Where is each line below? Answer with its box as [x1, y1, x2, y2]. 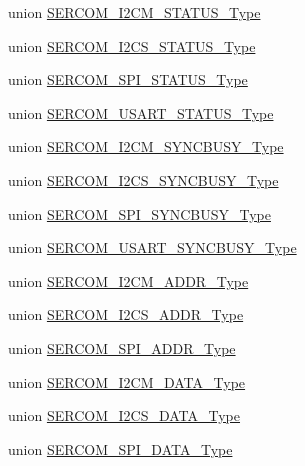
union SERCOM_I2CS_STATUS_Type [8, 35, 256, 56]
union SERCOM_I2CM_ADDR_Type [8, 270, 249, 291]
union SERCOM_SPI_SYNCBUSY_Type [8, 203, 271, 224]
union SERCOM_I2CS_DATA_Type [8, 405, 241, 426]
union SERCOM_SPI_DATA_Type [8, 438, 233, 459]
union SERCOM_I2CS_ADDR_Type [8, 304, 244, 325]
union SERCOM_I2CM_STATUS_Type [8, 2, 261, 22]
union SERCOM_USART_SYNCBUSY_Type [8, 237, 297, 258]
